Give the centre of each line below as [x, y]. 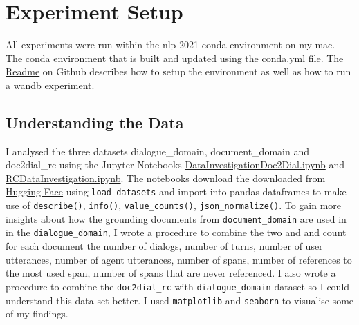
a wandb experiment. [50, 85]
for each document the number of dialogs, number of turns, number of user [164, 246]
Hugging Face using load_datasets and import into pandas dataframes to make [176, 191]
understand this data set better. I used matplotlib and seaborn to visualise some [180, 300]
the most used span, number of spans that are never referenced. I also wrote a [171, 273]
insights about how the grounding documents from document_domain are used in [176, 218]
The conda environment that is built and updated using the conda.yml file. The [175, 58]
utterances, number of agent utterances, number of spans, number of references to [179, 259]
